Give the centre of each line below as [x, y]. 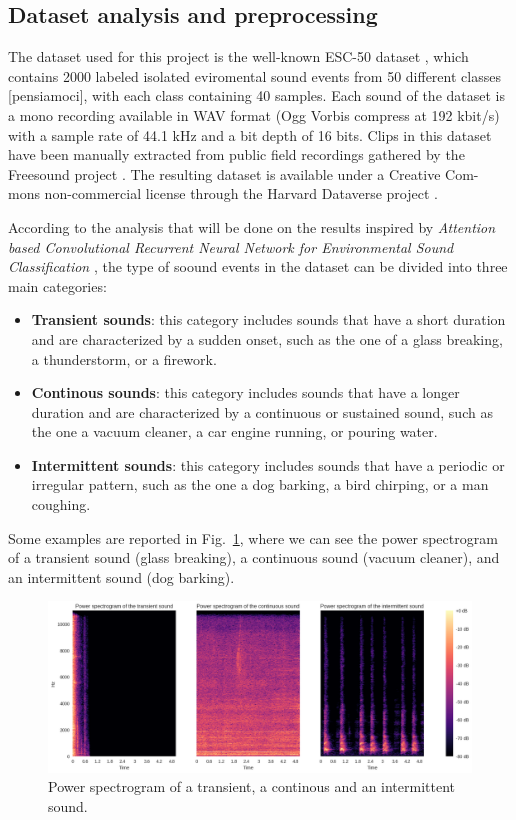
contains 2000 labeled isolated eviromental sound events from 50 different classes [254, 75]
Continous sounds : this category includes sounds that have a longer [245, 392]
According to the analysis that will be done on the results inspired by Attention [252, 226]
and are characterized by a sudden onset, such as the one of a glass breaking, [267, 338]
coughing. [61, 504]
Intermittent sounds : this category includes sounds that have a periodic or [268, 464]
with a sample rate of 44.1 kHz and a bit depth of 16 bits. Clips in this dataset [250, 134]
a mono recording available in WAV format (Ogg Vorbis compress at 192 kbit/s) [254, 114]
